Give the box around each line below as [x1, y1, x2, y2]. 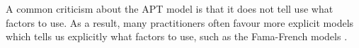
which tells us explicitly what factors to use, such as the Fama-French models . [6, 29, 348, 44]
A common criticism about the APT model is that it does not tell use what [6, 1, 334, 16]
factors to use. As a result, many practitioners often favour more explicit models [6, 15, 354, 30]
